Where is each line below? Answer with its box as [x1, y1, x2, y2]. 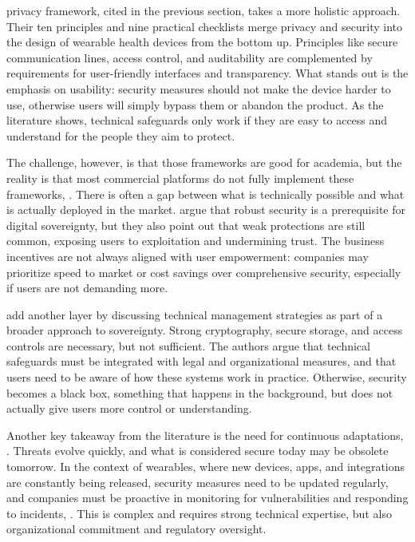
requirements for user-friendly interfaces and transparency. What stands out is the [6, 65, 409, 81]
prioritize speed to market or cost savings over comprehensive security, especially [6, 263, 401, 280]
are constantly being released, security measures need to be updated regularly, [6, 473, 389, 490]
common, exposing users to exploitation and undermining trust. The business [6, 232, 385, 249]
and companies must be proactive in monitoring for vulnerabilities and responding [6, 489, 409, 506]
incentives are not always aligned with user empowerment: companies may [6, 247, 369, 264]
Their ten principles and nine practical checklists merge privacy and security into [6, 18, 402, 34]
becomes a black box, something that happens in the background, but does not [6, 384, 393, 401]
